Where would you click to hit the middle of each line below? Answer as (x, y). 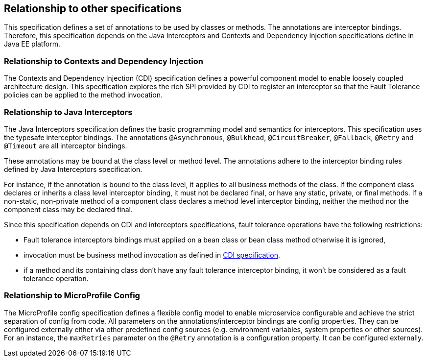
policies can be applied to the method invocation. (83, 95)
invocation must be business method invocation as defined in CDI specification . (152, 255)
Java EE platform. (32, 44)
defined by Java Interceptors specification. (73, 169)
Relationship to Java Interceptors (68, 112)
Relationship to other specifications (93, 9)
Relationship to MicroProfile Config (72, 296)
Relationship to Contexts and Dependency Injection (104, 61)
